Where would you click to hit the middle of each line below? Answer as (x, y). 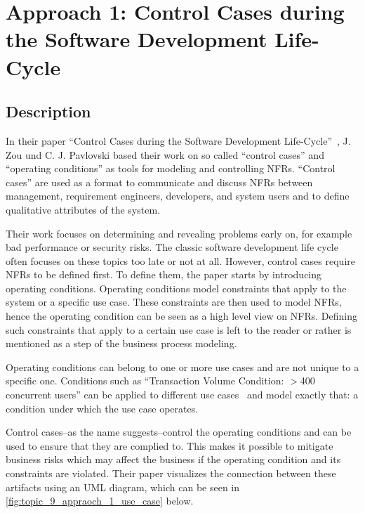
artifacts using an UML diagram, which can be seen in (123, 487)
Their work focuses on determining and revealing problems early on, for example (179, 233)
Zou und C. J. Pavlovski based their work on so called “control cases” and (165, 154)
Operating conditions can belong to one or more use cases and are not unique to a (182, 366)
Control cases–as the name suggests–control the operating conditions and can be (179, 432)
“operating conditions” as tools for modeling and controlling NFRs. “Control (171, 168)
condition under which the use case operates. (102, 408)
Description (48, 111)
